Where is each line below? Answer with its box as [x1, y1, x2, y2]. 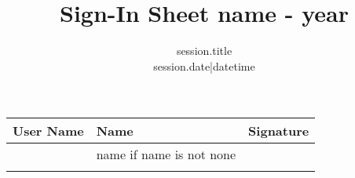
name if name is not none [96, 145, 236, 164]
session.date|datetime [153, 57, 255, 74]
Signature [248, 122, 309, 140]
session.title [176, 42, 232, 59]
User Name [13, 122, 84, 140]
